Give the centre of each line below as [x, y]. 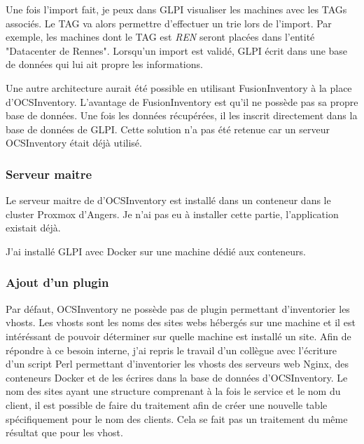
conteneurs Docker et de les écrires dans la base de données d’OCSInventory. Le [177, 377]
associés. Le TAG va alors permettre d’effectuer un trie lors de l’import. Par [169, 23]
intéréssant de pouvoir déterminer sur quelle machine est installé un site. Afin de [178, 336]
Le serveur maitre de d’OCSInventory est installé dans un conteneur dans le [168, 200]
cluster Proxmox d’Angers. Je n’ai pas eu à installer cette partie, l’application [172, 214]
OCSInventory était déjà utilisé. [74, 143]
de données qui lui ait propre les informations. [104, 64]
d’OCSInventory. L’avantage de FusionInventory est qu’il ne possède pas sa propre [182, 101]
